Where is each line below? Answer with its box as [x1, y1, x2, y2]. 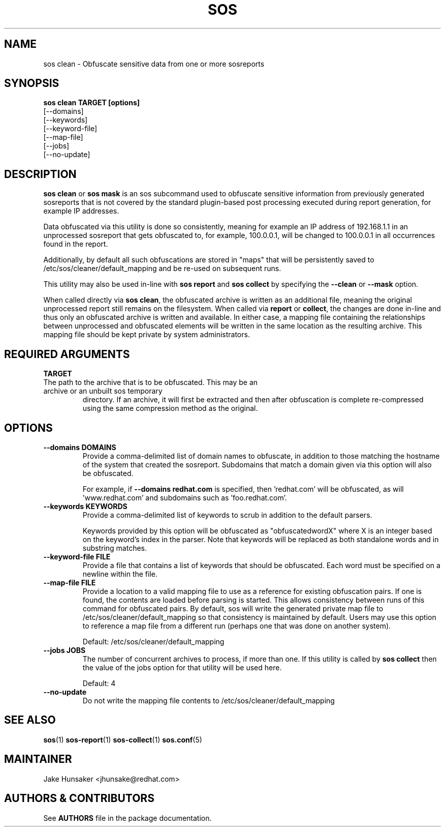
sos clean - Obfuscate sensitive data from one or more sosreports [43, 59, 265, 68]
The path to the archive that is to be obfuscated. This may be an [43, 378, 258, 387]
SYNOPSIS [4, 77, 59, 90]
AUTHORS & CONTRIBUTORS [4, 792, 154, 805]
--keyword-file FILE [43, 552, 111, 561]
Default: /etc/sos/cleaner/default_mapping [82, 637, 225, 646]
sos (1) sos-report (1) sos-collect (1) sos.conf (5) [43, 735, 202, 744]
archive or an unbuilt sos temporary [43, 387, 163, 396]
